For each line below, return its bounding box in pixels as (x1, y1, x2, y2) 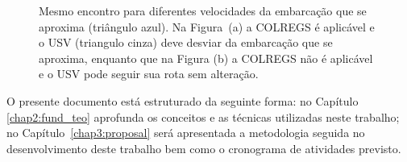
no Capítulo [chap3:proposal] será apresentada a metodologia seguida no (6, 124, 365, 141)
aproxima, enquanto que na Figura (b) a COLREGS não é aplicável (39, 49, 373, 66)
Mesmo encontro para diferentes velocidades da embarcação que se (39, 2, 367, 19)
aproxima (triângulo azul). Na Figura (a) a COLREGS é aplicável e (39, 18, 375, 35)
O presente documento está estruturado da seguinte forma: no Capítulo (6, 92, 359, 109)
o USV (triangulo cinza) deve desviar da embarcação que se (39, 34, 333, 51)
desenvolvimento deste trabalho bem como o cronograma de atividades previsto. (6, 139, 401, 156)
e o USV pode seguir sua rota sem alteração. (39, 65, 259, 82)
